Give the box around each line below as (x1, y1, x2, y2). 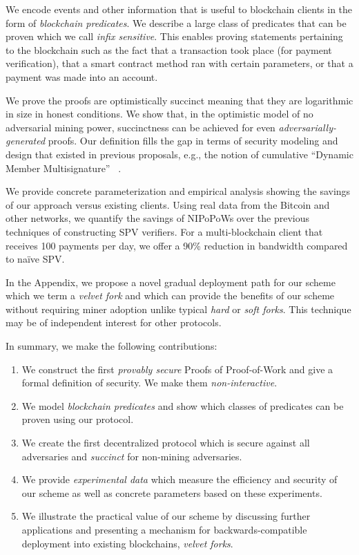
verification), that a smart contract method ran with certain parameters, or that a (6, 56, 353, 70)
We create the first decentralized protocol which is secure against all (21, 435, 310, 450)
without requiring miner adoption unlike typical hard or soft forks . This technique (6, 301, 351, 316)
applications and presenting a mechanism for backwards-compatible (21, 523, 307, 536)
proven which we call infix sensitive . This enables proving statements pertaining (6, 29, 343, 44)
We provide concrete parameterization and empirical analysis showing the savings (6, 184, 351, 198)
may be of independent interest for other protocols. (6, 315, 222, 330)
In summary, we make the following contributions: (6, 339, 217, 353)
